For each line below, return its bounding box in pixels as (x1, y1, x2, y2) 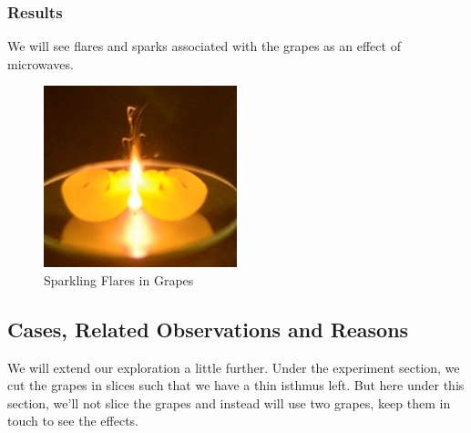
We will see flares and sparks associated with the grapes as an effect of (7, 36, 401, 56)
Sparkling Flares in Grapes (44, 270, 194, 289)
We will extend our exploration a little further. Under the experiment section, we (7, 357, 460, 376)
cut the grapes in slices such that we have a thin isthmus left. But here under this (7, 376, 465, 395)
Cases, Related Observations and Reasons (7, 314, 409, 343)
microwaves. (7, 54, 74, 73)
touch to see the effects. (7, 411, 138, 430)
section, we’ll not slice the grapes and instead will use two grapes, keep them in (7, 393, 451, 412)
